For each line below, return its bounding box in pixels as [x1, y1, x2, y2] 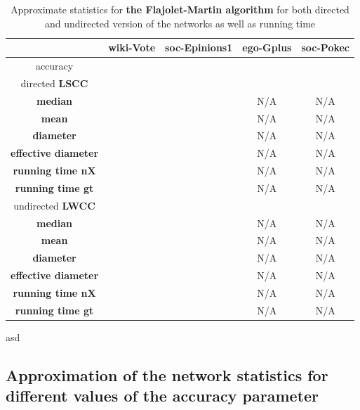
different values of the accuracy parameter [6, 385, 319, 406]
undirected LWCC [13, 198, 95, 212]
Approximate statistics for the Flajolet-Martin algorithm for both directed [11, 2, 349, 16]
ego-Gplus [242, 40, 292, 55]
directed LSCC [20, 75, 88, 90]
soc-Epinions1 [165, 40, 233, 55]
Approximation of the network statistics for [6, 364, 328, 385]
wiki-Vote [108, 40, 156, 55]
